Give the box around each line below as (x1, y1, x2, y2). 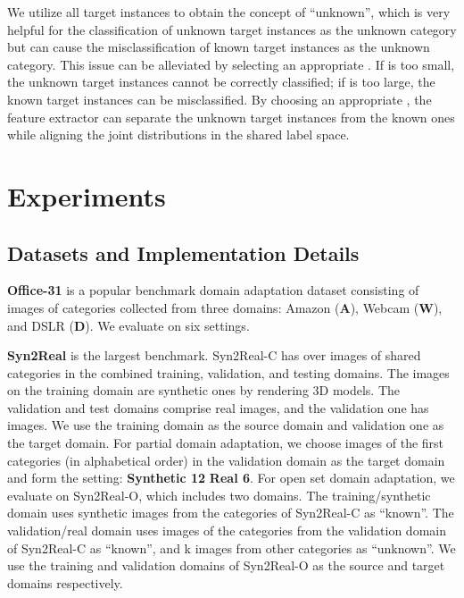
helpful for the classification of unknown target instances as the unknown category (7, 20, 457, 38)
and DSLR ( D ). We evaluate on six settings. (7, 316, 250, 334)
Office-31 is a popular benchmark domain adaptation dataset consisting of (7, 281, 419, 299)
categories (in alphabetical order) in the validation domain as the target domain (7, 451, 445, 469)
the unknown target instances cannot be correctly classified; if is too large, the (7, 72, 435, 91)
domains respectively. (7, 573, 123, 592)
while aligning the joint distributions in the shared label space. (7, 125, 350, 144)
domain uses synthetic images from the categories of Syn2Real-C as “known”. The (7, 503, 454, 522)
